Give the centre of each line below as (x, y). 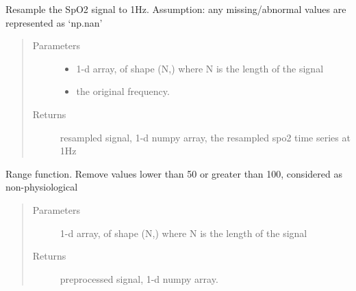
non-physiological (42, 187)
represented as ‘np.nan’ (54, 22)
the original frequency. (123, 91)
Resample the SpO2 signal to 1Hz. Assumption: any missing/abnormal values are (176, 9)
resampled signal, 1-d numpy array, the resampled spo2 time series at (205, 137)
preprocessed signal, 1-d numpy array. (139, 278)
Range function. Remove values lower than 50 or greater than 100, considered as (174, 173)
